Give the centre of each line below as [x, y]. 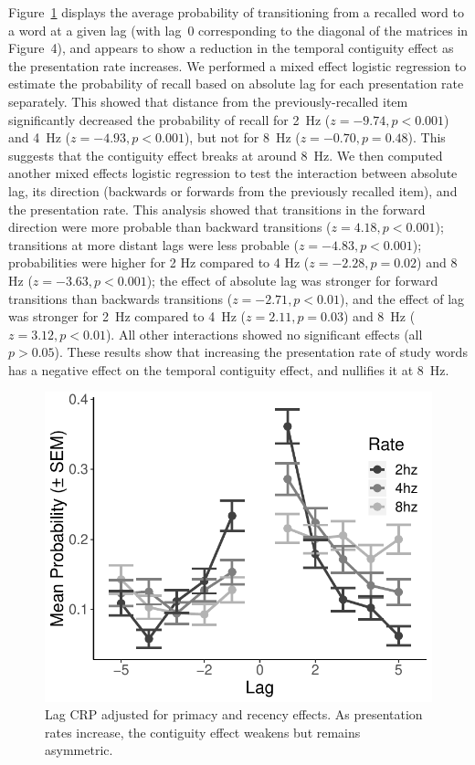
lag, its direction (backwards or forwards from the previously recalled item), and [233, 190]
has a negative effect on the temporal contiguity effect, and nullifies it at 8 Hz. [229, 369]
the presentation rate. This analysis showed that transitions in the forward [217, 209]
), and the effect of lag [402, 298]
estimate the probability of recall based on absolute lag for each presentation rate [236, 84]
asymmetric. [79, 750]
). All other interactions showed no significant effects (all [264, 334]
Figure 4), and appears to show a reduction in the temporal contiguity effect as [231, 48]
